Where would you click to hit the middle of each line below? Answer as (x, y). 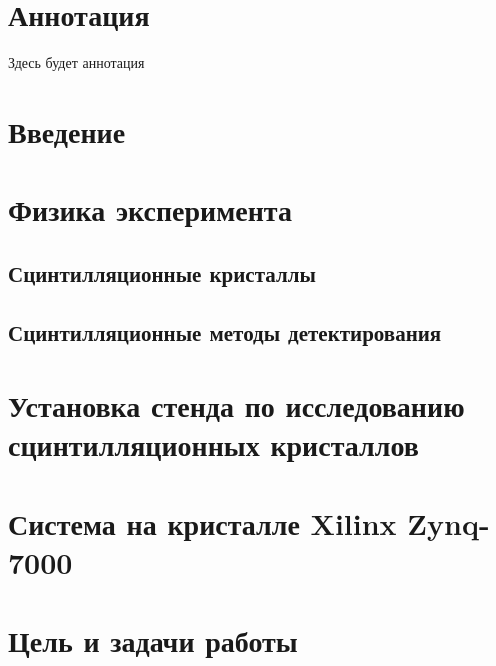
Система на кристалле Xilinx (202, 522)
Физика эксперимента (150, 209)
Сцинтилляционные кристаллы (162, 272)
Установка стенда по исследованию (236, 405)
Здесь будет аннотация (76, 62)
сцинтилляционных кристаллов (213, 444)
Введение (67, 130)
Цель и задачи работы (153, 640)
